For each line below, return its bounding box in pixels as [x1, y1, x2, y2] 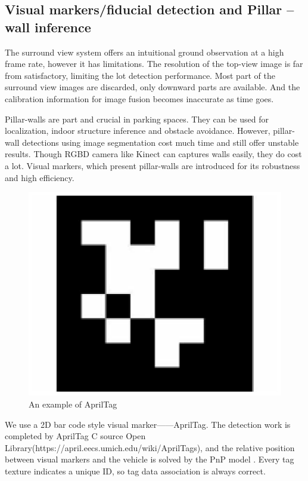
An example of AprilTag [29, 398, 117, 410]
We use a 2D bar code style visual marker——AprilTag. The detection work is [5, 418, 291, 430]
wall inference [5, 17, 91, 36]
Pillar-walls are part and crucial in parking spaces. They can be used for [5, 112, 269, 125]
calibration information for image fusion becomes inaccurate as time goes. [5, 92, 274, 105]
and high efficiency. [5, 171, 74, 183]
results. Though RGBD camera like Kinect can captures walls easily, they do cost [5, 148, 302, 160]
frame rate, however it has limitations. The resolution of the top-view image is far [5, 57, 303, 70]
